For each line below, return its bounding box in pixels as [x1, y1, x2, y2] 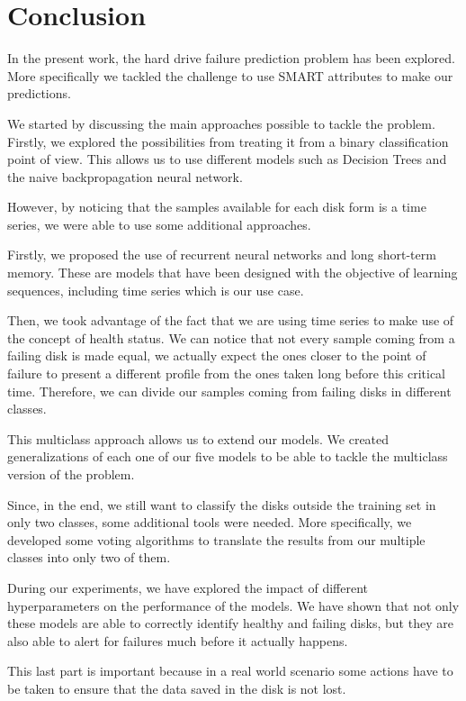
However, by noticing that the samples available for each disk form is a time [7, 197, 426, 216]
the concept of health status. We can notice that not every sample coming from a [7, 328, 455, 347]
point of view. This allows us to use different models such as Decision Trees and [7, 150, 447, 168]
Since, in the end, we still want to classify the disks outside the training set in [7, 495, 436, 514]
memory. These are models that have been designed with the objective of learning [7, 263, 458, 282]
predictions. [7, 84, 71, 103]
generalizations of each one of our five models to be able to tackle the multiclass [7, 447, 448, 466]
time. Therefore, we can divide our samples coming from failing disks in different [7, 381, 452, 400]
